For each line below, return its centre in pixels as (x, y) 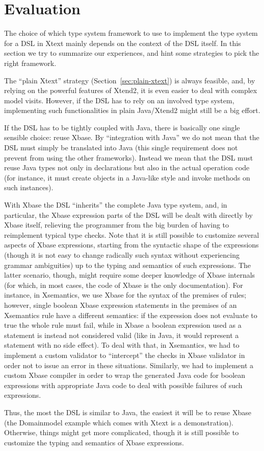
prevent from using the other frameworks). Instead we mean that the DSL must (129, 157)
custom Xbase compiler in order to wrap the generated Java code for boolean (125, 375)
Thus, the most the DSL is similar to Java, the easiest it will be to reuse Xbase (128, 412)
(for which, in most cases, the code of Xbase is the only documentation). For (124, 285)
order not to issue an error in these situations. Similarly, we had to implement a (129, 365)
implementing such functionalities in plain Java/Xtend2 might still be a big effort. (132, 110)
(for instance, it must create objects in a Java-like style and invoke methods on (127, 177)
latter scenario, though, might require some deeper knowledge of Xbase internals (130, 275)
